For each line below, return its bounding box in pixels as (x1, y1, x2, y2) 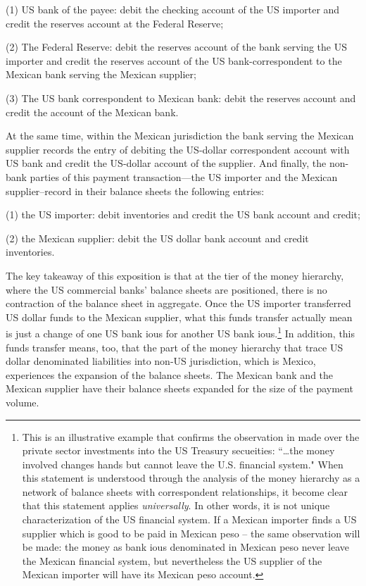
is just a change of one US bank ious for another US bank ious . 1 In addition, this (6, 324, 355, 340)
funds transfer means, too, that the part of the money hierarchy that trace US (6, 339, 343, 354)
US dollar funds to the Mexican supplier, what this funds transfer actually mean (6, 309, 353, 324)
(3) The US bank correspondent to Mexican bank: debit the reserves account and (6, 90, 356, 105)
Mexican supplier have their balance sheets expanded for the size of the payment (6, 381, 353, 396)
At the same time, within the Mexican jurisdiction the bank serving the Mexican (6, 128, 354, 143)
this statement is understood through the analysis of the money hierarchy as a (22, 470, 360, 485)
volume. (6, 394, 39, 409)
